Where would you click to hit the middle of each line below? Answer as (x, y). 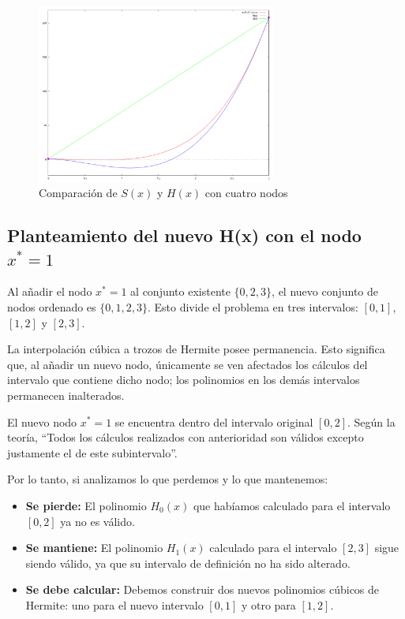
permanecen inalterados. (66, 395)
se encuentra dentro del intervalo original (214, 421)
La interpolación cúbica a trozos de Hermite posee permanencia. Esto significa (196, 349)
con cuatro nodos (246, 193)
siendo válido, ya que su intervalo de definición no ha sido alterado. (188, 563)
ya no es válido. (97, 521)
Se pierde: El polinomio (86, 505)
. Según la (371, 421)
